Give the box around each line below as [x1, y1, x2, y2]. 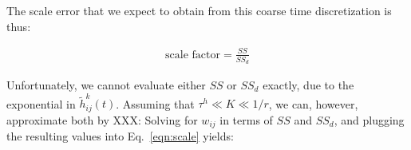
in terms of [219, 111, 273, 128]
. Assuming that [116, 95, 195, 112]
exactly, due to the [263, 76, 354, 93]
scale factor [165, 49, 221, 61]
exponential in [6, 95, 76, 112]
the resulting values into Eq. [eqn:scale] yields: [6, 128, 234, 144]
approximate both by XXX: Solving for [6, 111, 198, 128]
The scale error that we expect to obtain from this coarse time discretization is [6, 2, 392, 18]
